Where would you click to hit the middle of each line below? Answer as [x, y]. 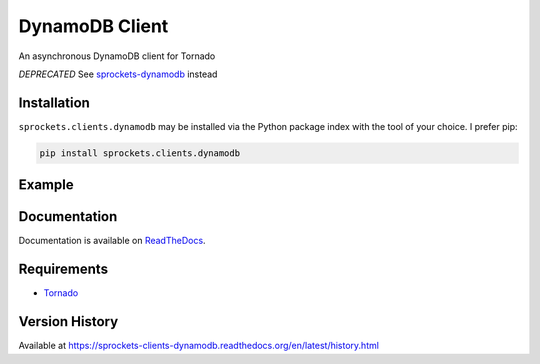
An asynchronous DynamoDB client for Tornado [117, 56]
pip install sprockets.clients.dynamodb [139, 153]
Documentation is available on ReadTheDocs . [112, 241]
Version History [68, 321]
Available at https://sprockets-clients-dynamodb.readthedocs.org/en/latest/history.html [199, 346]
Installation [54, 102]
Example [46, 185]
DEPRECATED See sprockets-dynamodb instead [118, 74]
